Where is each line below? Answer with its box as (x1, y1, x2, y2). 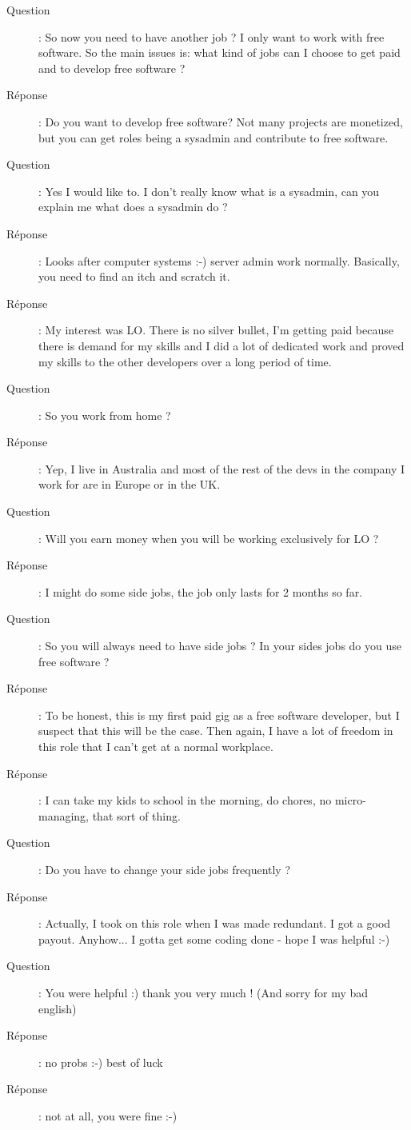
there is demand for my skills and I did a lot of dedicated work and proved (38, 337, 405, 353)
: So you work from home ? (38, 406, 171, 423)
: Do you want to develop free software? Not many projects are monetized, (38, 113, 403, 130)
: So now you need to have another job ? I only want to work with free (38, 28, 385, 45)
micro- (334, 792, 366, 809)
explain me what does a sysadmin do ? (38, 198, 228, 215)
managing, (38, 807, 90, 824)
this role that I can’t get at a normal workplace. (38, 738, 273, 754)
